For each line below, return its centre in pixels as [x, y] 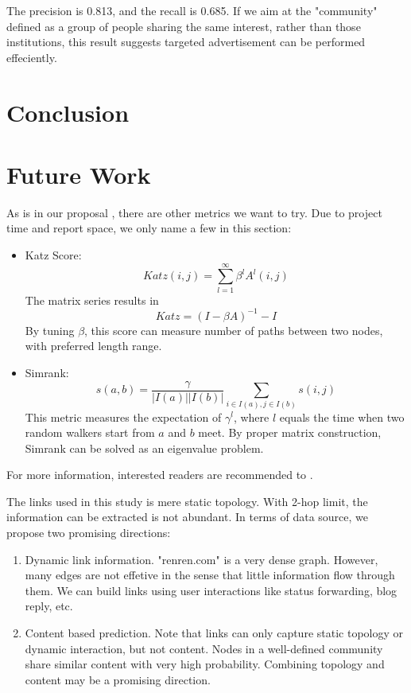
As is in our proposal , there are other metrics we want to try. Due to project [194, 212]
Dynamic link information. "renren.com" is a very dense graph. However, [202, 559]
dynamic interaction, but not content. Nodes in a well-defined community [204, 648]
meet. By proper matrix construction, [290, 432]
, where [251, 417]
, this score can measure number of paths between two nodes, [234, 330]
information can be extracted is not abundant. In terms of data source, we [187, 517]
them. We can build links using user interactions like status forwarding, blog [211, 590]
